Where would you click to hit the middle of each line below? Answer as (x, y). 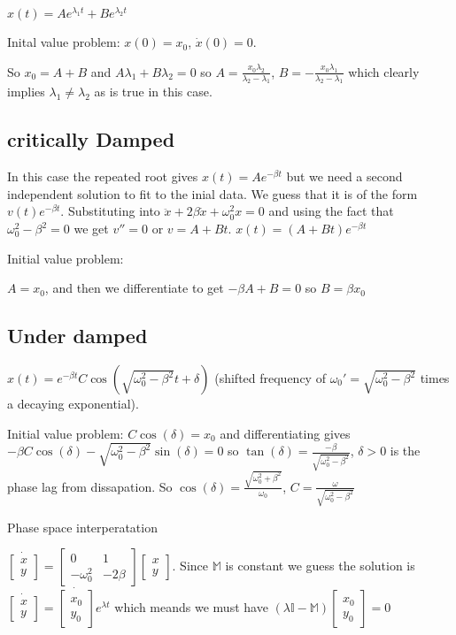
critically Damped (91, 139)
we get (91, 229)
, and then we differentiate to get (134, 288)
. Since (190, 566)
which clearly (384, 71)
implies (26, 92)
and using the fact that (331, 211)
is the (405, 451)
